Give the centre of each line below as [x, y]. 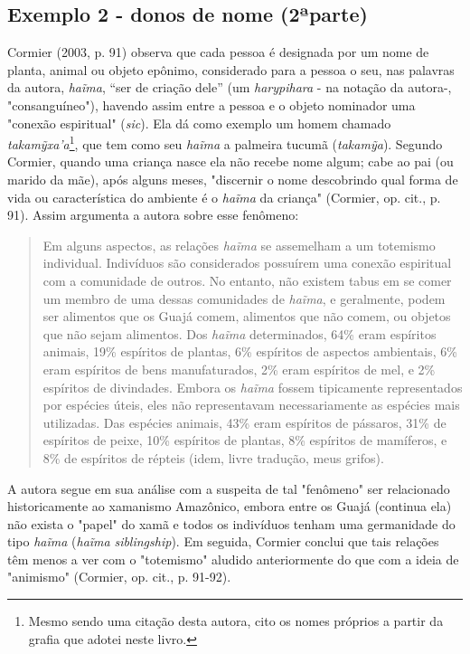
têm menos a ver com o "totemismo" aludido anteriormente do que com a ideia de [233, 559]
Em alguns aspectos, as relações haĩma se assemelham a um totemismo [239, 245]
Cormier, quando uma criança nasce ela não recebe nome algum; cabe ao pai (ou [230, 161]
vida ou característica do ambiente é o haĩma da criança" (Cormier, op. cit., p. [224, 197]
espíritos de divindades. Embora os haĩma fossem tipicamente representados [253, 387]
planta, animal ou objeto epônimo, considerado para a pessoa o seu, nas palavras [231, 69]
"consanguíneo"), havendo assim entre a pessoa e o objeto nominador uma [211, 104]
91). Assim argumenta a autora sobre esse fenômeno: [153, 215]
